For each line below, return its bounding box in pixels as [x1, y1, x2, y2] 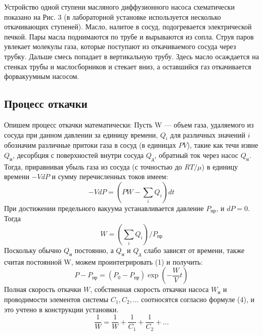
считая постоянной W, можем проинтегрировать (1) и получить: [4, 256, 203, 267]
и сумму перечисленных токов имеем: [52, 171, 168, 182]
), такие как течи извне [187, 140, 258, 150]
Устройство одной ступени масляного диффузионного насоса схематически [4, 2, 235, 12]
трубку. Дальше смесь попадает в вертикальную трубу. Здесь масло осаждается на [4, 51, 259, 61]
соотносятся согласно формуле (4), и [141, 294, 255, 304]
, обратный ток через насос [154, 149, 238, 160]
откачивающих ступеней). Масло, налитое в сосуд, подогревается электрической [4, 21, 252, 32]
